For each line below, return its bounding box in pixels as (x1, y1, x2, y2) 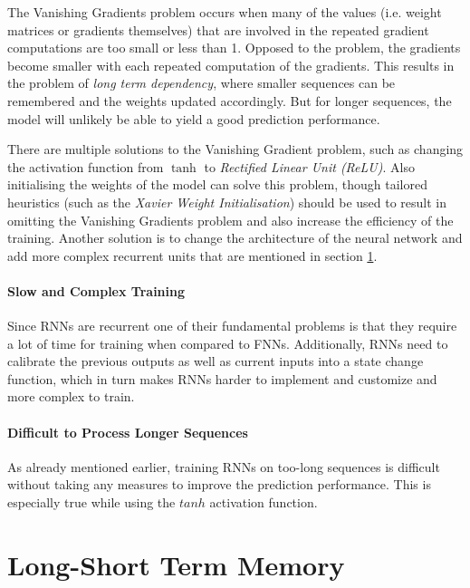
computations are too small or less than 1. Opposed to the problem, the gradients (7, 38, 461, 57)
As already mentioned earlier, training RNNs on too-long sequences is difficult (7, 457, 440, 476)
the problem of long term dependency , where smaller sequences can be (7, 73, 396, 92)
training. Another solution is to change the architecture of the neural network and (7, 228, 463, 247)
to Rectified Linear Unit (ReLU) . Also (204, 157, 415, 176)
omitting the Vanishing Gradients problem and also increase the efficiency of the (7, 210, 454, 229)
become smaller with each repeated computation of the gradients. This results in (7, 55, 455, 74)
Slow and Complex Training (7, 281, 186, 300)
